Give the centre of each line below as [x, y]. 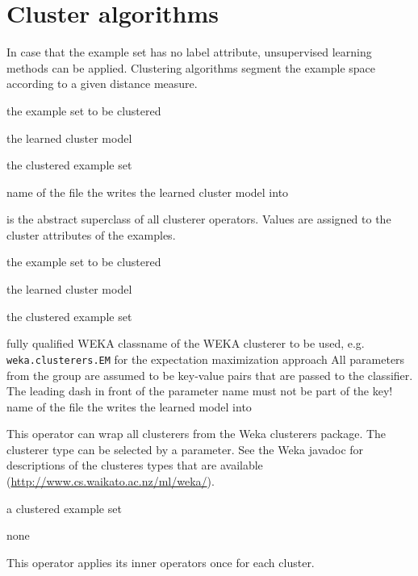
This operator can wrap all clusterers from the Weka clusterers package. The [196, 434]
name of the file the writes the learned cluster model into [148, 192]
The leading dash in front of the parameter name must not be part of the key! [200, 391]
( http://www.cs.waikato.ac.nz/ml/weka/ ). [111, 481]
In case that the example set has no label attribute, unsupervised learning [189, 52]
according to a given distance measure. [102, 83]
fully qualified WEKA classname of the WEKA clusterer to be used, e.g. [186, 343]
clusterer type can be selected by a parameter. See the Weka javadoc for [185, 449]
